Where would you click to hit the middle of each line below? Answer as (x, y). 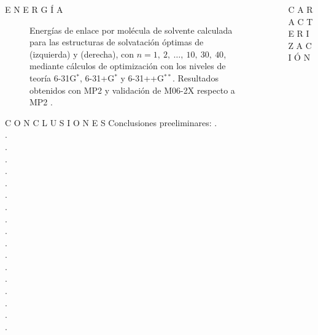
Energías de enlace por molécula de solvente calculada (131, 30)
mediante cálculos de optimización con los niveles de (128, 66)
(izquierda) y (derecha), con (82, 54)
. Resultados (195, 77)
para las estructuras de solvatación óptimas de (117, 42)
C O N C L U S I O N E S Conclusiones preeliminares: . (111, 122)
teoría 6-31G (53, 77)
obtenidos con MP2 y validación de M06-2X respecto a (132, 90)
